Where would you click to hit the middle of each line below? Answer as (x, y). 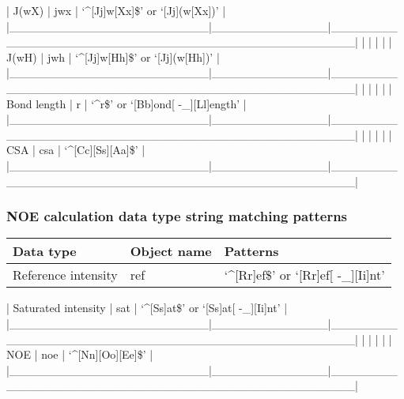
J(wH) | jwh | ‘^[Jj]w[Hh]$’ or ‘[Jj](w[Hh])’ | (113, 56)
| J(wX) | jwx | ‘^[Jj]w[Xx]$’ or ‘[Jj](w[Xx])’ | (116, 10)
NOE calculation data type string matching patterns (177, 216)
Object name (171, 251)
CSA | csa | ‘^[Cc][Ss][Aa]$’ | (76, 150)
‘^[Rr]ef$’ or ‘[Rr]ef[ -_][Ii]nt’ (304, 275)
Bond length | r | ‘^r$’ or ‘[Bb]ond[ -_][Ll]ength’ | (126, 103)
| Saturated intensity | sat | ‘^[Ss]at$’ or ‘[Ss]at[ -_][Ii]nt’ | (147, 308)
